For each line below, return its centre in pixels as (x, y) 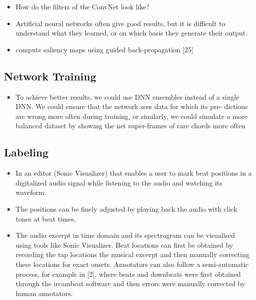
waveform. (31, 192)
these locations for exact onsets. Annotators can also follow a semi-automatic (132, 264)
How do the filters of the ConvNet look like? (82, 6)
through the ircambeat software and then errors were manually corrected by (130, 283)
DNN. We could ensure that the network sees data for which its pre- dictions (132, 106)
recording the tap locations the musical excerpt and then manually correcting (132, 254)
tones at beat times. (46, 218)
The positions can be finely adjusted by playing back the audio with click (126, 208)
